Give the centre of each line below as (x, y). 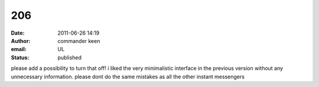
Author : (21, 41)
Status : (20, 57)
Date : (18, 33)
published (70, 57)
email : (19, 49)
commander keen (79, 41)
